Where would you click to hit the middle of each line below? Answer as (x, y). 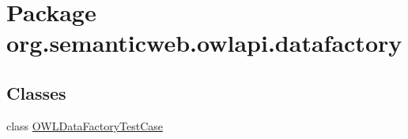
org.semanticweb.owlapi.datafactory (204, 43)
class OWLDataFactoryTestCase (85, 125)
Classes (36, 92)
